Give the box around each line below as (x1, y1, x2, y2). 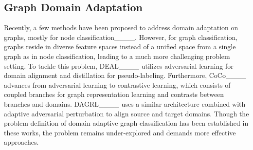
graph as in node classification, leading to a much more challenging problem (4, 51, 230, 61)
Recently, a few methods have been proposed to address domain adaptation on (4, 22, 238, 33)
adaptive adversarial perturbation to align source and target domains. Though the (4, 108, 249, 118)
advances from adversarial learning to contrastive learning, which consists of (4, 79, 231, 90)
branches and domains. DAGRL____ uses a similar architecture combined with (4, 98, 246, 109)
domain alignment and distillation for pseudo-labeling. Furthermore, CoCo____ (4, 70, 246, 80)
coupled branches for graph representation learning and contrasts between (4, 89, 224, 99)
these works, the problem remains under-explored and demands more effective (4, 127, 236, 137)
